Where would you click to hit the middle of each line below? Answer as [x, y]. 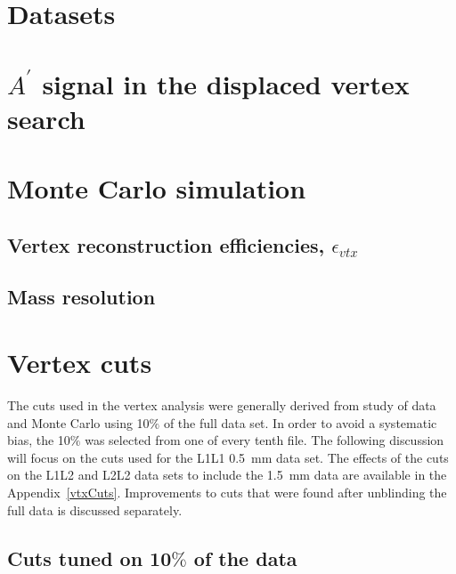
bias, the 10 [39, 440]
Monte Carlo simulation [157, 188]
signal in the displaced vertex [226, 83]
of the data [245, 558]
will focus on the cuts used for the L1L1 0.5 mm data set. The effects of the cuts [228, 457]
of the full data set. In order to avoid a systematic [300, 422]
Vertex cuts [80, 363]
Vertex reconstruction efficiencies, [166, 244]
